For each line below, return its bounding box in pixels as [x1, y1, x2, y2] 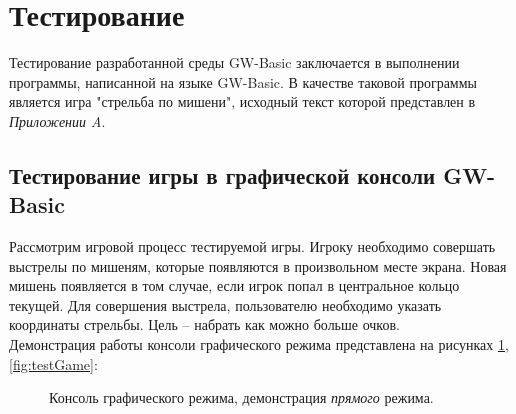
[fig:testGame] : [9, 353, 98, 374]
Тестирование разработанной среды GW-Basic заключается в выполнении [9, 52, 460, 73]
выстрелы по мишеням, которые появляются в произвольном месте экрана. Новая [9, 255, 507, 276]
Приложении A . [9, 110, 106, 131]
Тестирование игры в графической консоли [9, 159, 436, 190]
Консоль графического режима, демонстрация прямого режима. [49, 387, 434, 408]
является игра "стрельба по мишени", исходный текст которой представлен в [9, 91, 476, 112]
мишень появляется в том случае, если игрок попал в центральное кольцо [9, 275, 460, 296]
